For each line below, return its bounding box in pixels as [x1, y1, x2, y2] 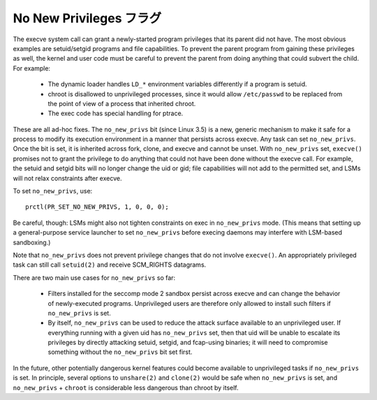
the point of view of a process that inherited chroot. [47, 99, 196, 108]
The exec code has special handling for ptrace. [47, 109, 184, 118]
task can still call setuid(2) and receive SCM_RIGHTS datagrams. [13, 260, 207, 269]
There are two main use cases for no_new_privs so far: [13, 273, 176, 282]
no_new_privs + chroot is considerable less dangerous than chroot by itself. [13, 383, 239, 392]
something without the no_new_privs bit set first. [47, 348, 193, 356]
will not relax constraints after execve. [13, 174, 122, 182]
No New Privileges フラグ [13, 10, 162, 26]
